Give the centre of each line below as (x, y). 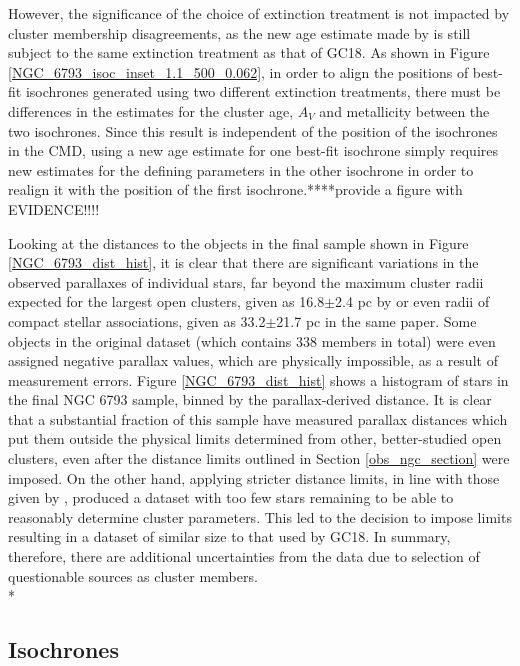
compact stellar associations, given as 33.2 (137, 320)
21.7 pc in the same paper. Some (376, 320)
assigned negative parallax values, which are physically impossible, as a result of (253, 360)
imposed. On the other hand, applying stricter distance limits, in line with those (254, 477)
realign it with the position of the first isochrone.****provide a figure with (235, 189)
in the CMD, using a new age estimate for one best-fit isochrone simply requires (253, 150)
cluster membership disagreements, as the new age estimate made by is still (239, 32)
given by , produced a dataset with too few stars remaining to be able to (231, 497)
